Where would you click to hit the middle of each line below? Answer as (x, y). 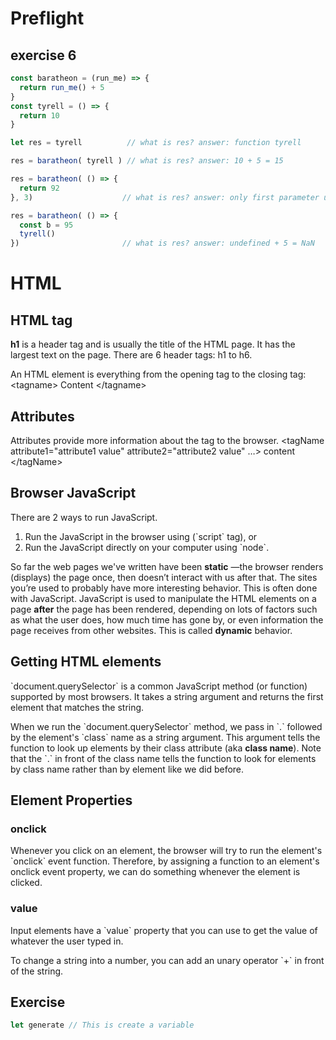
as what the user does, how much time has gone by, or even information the (167, 619)
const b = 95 (46, 225)
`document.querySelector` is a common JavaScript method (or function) (159, 686)
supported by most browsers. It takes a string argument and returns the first (167, 696)
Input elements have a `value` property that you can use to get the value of (164, 930)
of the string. (37, 971)
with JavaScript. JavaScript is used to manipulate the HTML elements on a (163, 598)
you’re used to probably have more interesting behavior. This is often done (164, 588)
